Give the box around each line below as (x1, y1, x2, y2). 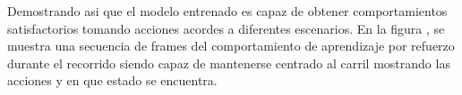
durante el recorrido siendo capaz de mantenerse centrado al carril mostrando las (7, 53, 450, 72)
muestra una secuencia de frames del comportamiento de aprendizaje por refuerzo (7, 36, 455, 55)
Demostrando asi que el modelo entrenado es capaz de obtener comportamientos (7, 2, 448, 20)
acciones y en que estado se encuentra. (7, 71, 218, 90)
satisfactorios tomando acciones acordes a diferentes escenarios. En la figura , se (7, 19, 445, 37)
